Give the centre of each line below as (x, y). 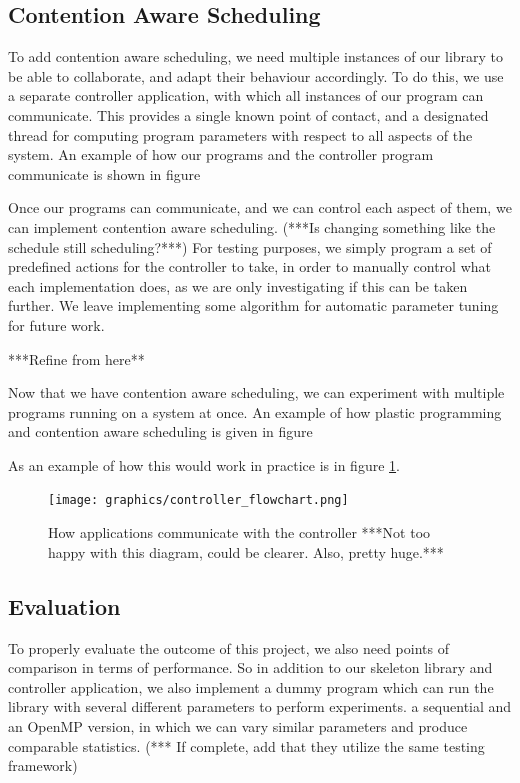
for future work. (56, 324)
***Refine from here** (76, 358)
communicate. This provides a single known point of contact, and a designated (248, 114)
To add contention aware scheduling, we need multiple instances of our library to (256, 56)
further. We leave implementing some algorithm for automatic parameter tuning (253, 305)
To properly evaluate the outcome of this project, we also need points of (228, 647)
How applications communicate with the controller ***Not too (239, 532)
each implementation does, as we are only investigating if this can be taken (238, 285)
